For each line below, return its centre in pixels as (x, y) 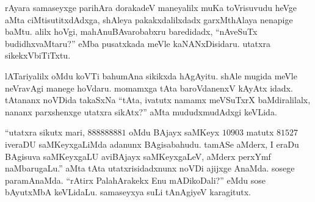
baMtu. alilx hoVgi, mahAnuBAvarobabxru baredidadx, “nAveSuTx (131, 31)
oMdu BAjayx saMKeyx (174, 132)
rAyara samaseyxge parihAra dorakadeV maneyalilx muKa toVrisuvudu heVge (151, 7)
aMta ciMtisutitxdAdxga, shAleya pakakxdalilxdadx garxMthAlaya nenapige (149, 19)
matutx (260, 132)
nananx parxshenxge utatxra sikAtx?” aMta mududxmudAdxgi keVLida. (141, 111)
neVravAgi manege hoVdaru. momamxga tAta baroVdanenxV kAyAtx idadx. (149, 88)
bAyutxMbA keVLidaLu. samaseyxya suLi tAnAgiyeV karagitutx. (128, 192)
